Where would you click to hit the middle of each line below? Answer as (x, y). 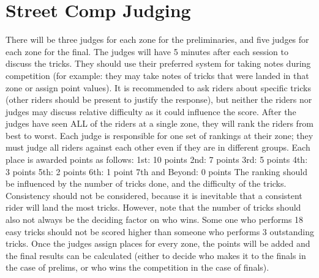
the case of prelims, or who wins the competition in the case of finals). (137, 267)
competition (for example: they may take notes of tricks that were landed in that (157, 75)
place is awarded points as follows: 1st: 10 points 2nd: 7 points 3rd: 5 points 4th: (157, 160)
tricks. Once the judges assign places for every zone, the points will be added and (158, 243)
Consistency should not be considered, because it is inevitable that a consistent (154, 195)
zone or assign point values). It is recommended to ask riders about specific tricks (158, 87)
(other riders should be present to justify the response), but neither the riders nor (159, 100)
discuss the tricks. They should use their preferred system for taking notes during (158, 63)
